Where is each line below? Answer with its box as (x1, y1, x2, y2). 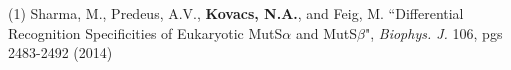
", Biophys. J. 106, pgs (364, 22, 503, 43)
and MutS (295, 22, 358, 43)
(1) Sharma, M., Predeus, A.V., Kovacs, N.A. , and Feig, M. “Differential (8, 3, 464, 23)
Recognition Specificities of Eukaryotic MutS (8, 22, 283, 43)
